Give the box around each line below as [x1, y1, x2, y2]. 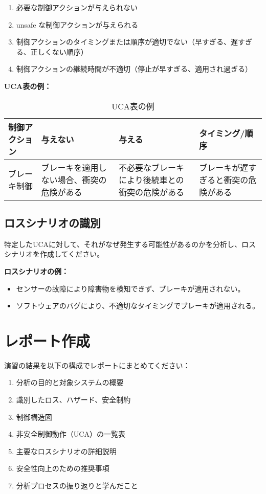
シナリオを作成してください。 [4, 249, 104, 259]
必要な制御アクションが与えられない [16, 2, 138, 12]
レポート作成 [4, 330, 91, 351]
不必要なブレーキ [119, 161, 185, 173]
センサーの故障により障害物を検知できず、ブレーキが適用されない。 [16, 283, 245, 294]
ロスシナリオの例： [4, 265, 69, 276]
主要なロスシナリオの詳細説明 [16, 445, 117, 456]
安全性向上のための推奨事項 [16, 463, 109, 474]
